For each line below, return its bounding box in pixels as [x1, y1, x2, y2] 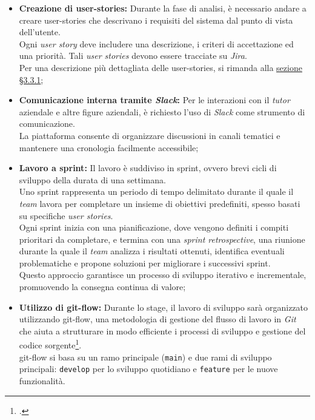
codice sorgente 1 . [19, 337, 82, 351]
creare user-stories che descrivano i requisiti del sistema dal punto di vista [19, 13, 293, 26]
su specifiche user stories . [19, 209, 113, 222]
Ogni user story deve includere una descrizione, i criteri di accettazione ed [19, 37, 294, 50]
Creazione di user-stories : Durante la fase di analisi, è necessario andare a [19, 2, 307, 14]
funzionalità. [19, 374, 65, 387]
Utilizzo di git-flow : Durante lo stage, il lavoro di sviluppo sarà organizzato [19, 300, 308, 313]
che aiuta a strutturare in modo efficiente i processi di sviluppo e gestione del [19, 324, 306, 337]
